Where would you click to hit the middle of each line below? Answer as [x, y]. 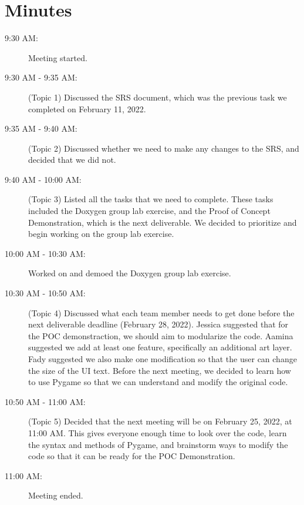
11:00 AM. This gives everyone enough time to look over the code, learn [158, 432]
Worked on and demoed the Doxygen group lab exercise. [130, 273]
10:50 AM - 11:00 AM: [45, 401]
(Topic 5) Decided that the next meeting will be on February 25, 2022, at [160, 421]
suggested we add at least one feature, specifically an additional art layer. [160, 347]
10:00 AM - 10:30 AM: [45, 253]
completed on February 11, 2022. [87, 108]
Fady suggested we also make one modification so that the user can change [163, 359]
